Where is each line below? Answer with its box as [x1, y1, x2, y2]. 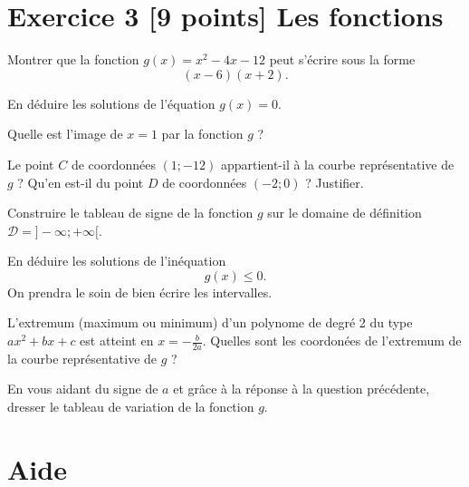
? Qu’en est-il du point [17, 172, 144, 191]
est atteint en [80, 331, 154, 350]
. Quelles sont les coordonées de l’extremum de [202, 331, 462, 350]
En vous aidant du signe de [7, 379, 158, 398]
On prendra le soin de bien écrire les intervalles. [7, 282, 273, 301]
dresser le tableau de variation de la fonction [7, 397, 254, 416]
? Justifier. [305, 172, 364, 191]
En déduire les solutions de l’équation [7, 93, 215, 112]
